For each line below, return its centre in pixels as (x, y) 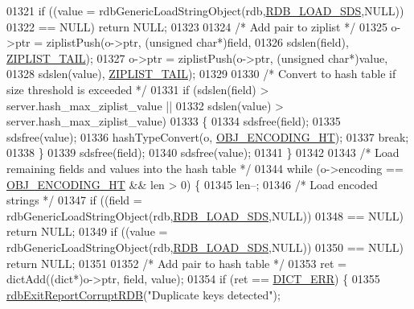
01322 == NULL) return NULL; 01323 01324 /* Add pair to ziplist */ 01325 (197, 26)
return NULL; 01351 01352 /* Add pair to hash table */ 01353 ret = (176, 263)
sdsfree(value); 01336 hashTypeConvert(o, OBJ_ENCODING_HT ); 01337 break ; (208, 136)
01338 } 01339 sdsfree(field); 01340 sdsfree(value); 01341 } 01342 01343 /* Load (203, 152)
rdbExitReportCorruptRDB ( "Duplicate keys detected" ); (143, 294)
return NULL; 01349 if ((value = (87, 231)
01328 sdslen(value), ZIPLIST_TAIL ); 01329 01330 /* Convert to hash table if (201, 74)
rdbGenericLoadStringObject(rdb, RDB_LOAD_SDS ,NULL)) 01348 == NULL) (205, 215)
